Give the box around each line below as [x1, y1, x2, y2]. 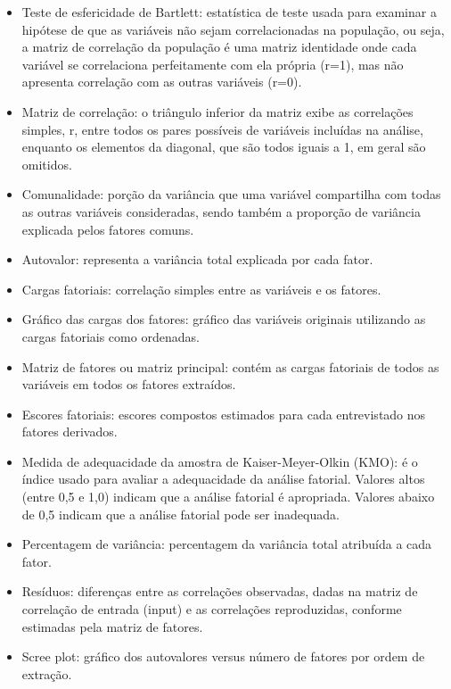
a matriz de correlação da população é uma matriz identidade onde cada [21, 37, 417, 56]
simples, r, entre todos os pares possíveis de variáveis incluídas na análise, [21, 120, 423, 138]
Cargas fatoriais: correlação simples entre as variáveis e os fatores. [21, 279, 381, 298]
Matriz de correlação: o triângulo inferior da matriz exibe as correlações [21, 102, 414, 120]
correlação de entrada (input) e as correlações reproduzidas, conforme [21, 600, 402, 618]
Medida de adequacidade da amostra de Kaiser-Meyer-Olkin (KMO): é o [21, 452, 418, 470]
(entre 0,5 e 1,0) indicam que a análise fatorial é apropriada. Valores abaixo [21, 487, 435, 506]
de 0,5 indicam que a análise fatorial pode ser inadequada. [21, 504, 340, 523]
